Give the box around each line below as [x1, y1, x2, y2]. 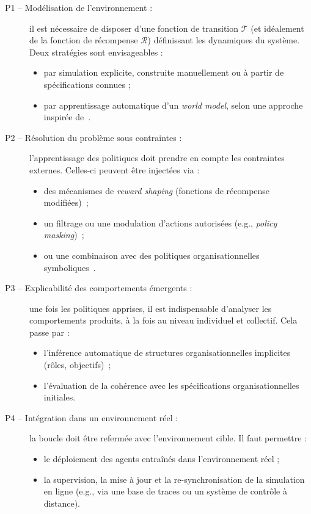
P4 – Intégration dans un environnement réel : [5, 411, 178, 424]
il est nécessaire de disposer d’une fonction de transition [29, 21, 239, 34]
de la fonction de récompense [29, 34, 138, 46]
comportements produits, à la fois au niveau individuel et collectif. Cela [29, 314, 298, 327]
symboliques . [43, 261, 96, 273]
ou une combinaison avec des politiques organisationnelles [43, 248, 260, 261]
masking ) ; [43, 228, 84, 241]
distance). [43, 496, 80, 509]
